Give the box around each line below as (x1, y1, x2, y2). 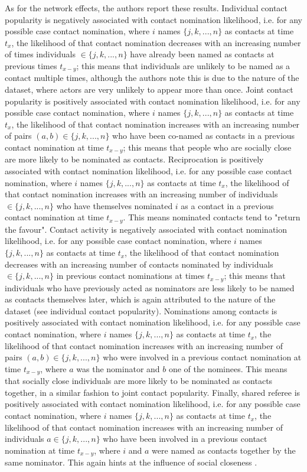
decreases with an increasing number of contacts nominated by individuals (5, 258, 273, 270)
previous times (5, 59, 57, 71)
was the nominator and (76, 362, 160, 375)
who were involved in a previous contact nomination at (103, 351, 302, 363)
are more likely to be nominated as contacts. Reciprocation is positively (5, 153, 264, 165)
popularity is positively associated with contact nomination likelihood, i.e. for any (5, 95, 301, 107)
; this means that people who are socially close (123, 141, 292, 153)
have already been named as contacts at (130, 48, 275, 60)
